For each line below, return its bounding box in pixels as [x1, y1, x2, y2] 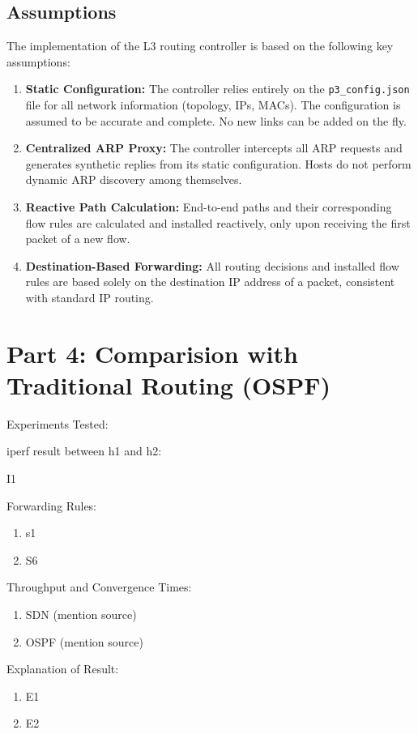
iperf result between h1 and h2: [6, 442, 162, 459]
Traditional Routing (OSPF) [6, 368, 331, 401]
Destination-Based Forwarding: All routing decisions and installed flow [25, 257, 399, 274]
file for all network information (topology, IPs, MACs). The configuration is [25, 96, 401, 113]
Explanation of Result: [6, 660, 119, 677]
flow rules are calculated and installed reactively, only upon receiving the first [25, 214, 411, 231]
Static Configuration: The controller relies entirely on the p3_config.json [25, 80, 410, 97]
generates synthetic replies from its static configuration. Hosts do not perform [25, 155, 412, 172]
